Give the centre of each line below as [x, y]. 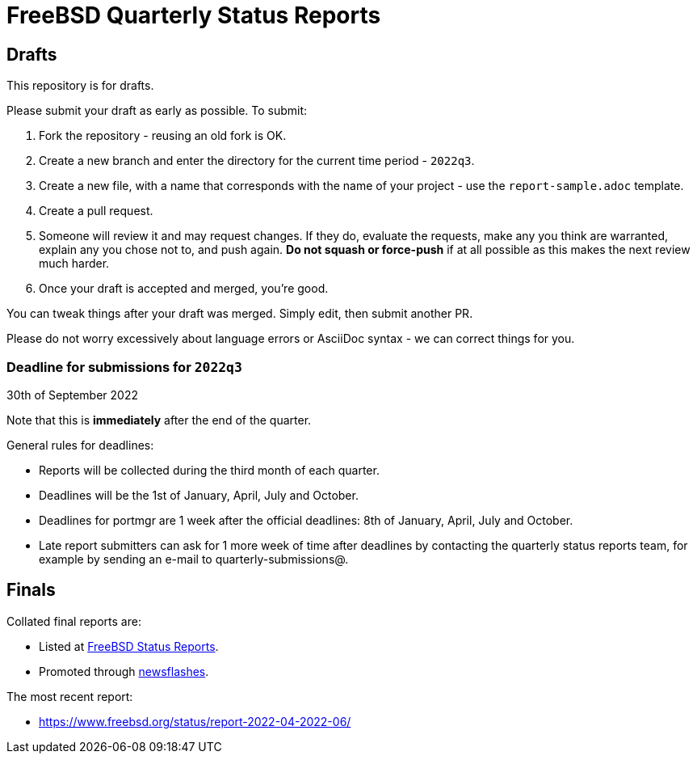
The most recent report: [70, 696]
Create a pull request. [96, 211]
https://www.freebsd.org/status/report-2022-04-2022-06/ [195, 721]
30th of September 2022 [72, 395]
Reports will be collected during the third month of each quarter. [209, 470]
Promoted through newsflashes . [124, 671]
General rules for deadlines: [80, 445]
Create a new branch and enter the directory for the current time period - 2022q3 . [257, 161]
